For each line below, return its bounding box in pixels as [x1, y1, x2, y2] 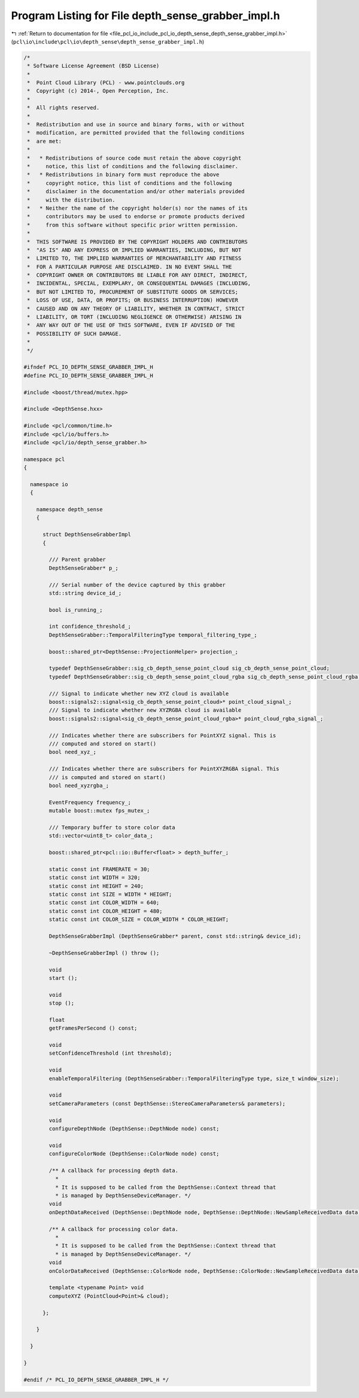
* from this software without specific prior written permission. [27, 221, 239, 228]
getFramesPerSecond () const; [48, 1025, 138, 1031]
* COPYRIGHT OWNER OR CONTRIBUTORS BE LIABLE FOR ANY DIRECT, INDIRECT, [27, 272, 248, 279]
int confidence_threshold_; [48, 623, 132, 630]
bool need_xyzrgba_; [48, 782, 109, 789]
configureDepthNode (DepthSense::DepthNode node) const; [48, 1125, 220, 1132]
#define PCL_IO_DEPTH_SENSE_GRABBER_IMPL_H [23, 372, 154, 379]
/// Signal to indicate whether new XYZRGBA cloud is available [48, 707, 242, 714]
